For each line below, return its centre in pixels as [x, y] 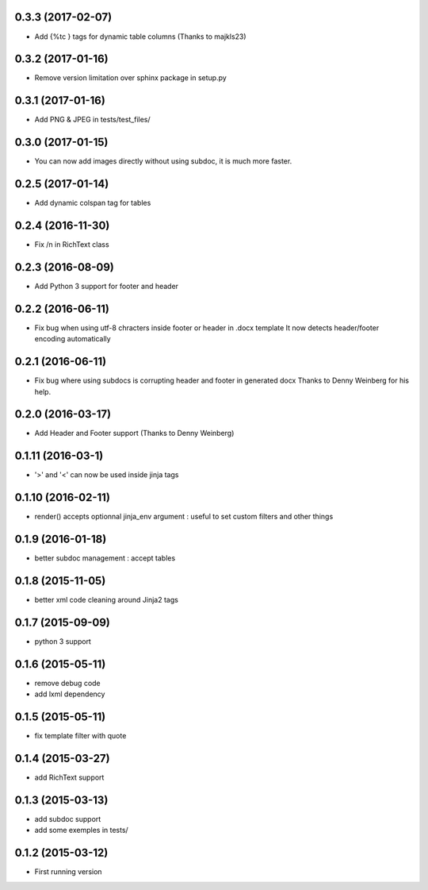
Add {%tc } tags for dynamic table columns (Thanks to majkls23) [140, 37]
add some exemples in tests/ [81, 830]
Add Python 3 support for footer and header [106, 286]
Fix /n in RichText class [72, 245]
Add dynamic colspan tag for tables [93, 203]
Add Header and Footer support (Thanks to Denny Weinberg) [134, 433]
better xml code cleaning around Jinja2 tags [106, 600]
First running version [68, 872]
